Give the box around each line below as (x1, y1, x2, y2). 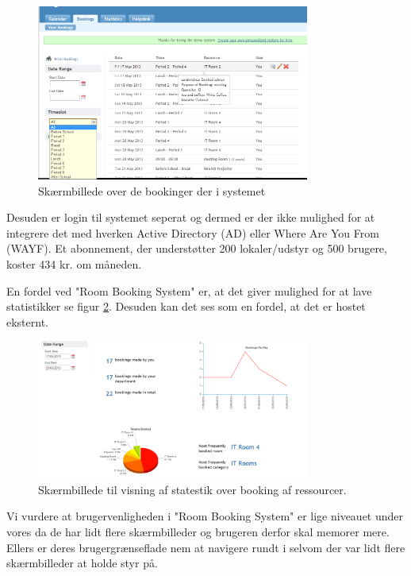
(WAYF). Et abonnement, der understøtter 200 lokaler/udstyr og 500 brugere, (6, 240, 387, 257)
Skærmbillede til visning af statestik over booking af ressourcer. (38, 481, 347, 497)
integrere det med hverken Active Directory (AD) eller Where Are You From (6, 224, 379, 241)
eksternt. (6, 313, 49, 330)
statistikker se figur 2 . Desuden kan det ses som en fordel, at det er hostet (6, 298, 366, 315)
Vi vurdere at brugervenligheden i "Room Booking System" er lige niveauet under (6, 508, 404, 524)
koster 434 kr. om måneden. (6, 255, 142, 272)
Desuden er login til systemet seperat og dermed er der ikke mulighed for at (6, 209, 375, 226)
